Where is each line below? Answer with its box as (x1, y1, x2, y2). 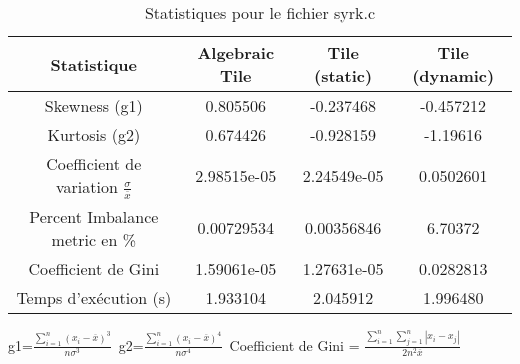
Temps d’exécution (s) (16, 285, 172, 309)
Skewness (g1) (44, 94, 143, 117)
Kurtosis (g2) (47, 123, 141, 146)
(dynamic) (412, 64, 495, 87)
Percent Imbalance (29, 204, 159, 228)
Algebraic (197, 41, 275, 64)
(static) (314, 64, 373, 87)
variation (56, 175, 118, 198)
